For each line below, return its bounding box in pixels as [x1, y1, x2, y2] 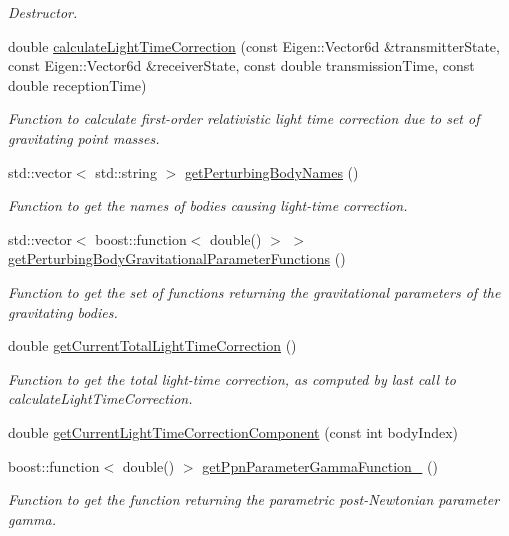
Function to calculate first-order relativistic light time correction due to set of [8, 108, 480, 129]
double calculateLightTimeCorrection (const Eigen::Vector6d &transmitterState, [8, 35, 500, 56]
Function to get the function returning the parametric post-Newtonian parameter [8, 489, 500, 510]
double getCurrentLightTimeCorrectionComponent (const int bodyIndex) [8, 421, 459, 442]
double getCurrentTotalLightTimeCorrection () [8, 335, 297, 356]
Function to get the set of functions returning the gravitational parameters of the [8, 281, 501, 302]
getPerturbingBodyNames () [184, 161, 359, 182]
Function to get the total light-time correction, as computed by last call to [8, 368, 456, 389]
